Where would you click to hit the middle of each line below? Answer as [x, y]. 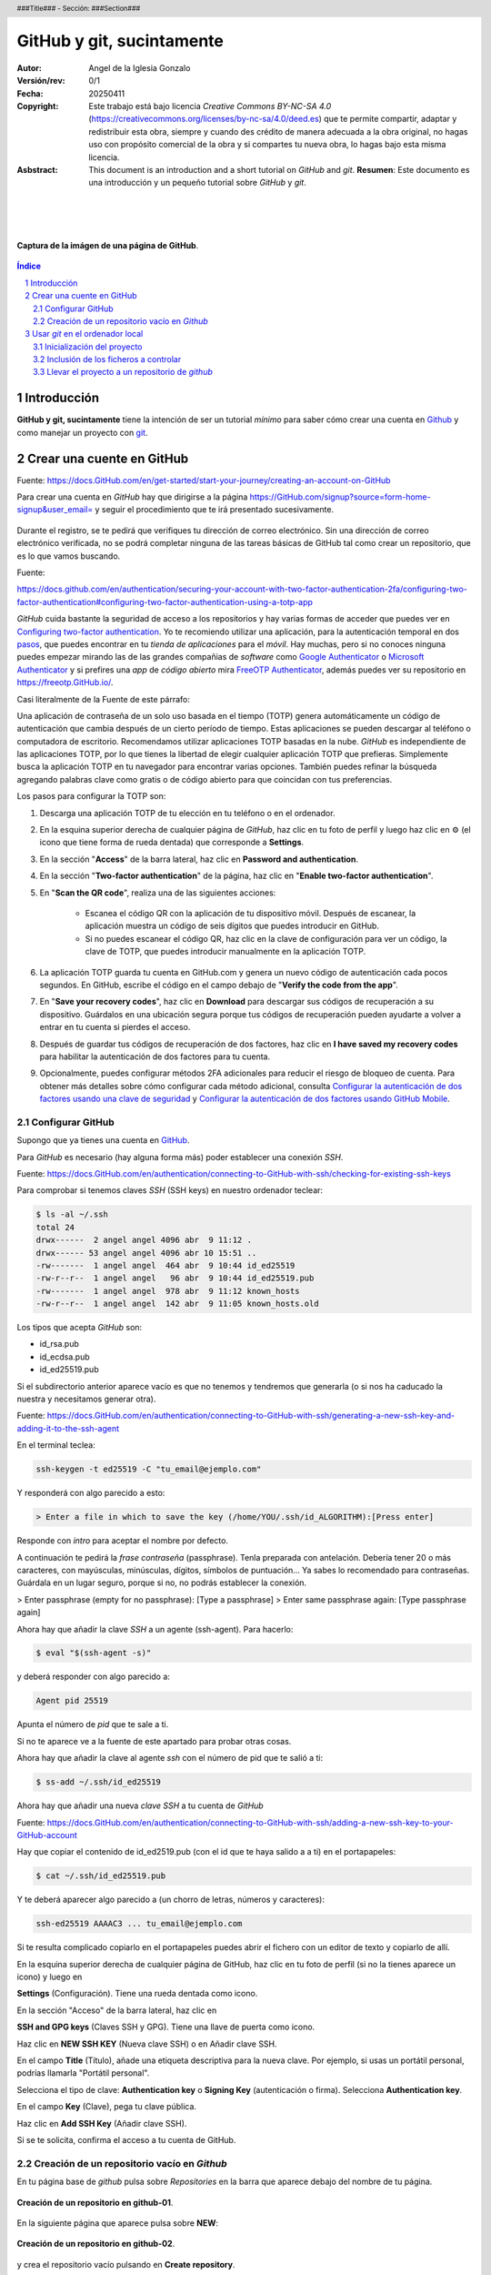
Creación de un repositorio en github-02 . [96, 2244]
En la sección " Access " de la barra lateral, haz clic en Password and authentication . [199, 859]
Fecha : [30, 93]
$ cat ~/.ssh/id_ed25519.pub [101, 1876]
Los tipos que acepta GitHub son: [80, 1328]
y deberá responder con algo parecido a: [93, 1677]
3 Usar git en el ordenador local [84, 334]
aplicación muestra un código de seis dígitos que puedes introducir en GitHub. [232, 926]
